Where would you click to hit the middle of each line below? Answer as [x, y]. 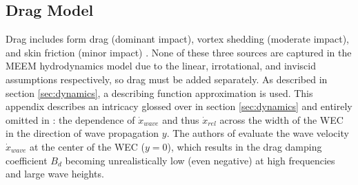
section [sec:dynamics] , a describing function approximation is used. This [159, 92]
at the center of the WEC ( [88, 146]
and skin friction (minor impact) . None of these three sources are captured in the [179, 52]
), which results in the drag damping [245, 146]
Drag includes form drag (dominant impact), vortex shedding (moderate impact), [177, 39]
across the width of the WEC [281, 119]
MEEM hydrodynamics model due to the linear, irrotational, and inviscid [161, 66]
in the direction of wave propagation [82, 133]
